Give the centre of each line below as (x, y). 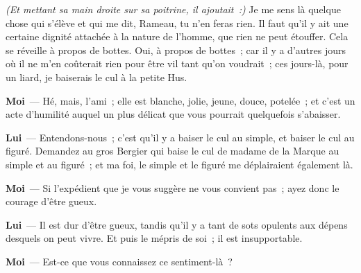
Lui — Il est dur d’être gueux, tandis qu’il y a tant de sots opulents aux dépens (177, 224)
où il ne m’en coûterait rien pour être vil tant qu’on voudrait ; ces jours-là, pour (177, 63)
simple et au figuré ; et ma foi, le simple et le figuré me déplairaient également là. (179, 164)
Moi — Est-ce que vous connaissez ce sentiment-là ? (119, 261)
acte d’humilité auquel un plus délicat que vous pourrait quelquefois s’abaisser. (173, 114)
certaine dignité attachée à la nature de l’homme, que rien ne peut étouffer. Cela (177, 36)
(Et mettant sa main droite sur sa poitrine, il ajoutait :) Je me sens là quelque (173, 9)
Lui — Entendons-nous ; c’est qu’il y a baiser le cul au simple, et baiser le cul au (180, 137)
